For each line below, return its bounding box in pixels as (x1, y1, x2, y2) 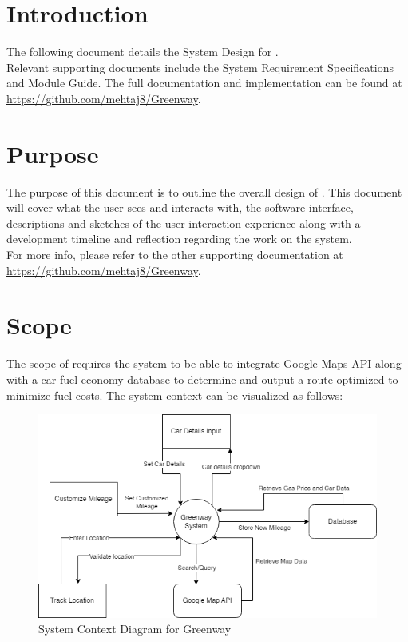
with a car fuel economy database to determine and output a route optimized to (6, 370, 398, 387)
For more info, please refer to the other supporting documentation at (6, 246, 343, 262)
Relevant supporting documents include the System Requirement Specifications (6, 58, 394, 75)
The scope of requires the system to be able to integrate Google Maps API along (6, 355, 402, 372)
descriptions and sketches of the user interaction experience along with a (6, 214, 361, 231)
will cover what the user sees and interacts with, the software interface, (6, 199, 354, 216)
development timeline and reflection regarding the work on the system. (6, 230, 352, 247)
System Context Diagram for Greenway (38, 620, 232, 637)
